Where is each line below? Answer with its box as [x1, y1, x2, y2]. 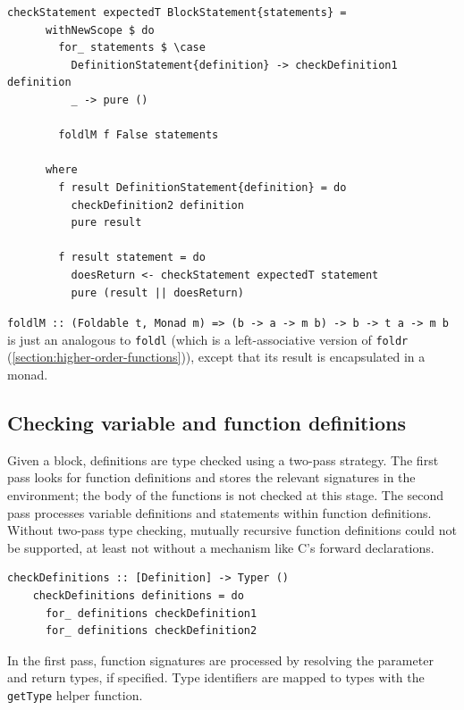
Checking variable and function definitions [7, 408, 407, 436]
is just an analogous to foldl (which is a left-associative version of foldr [7, 330, 409, 348]
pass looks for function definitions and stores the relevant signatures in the [7, 468, 416, 487]
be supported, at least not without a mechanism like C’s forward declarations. [7, 538, 434, 556]
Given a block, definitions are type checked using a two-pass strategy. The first [7, 450, 439, 469]
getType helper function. [7, 685, 143, 704]
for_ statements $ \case [58, 41, 206, 54]
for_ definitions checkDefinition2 [45, 624, 257, 638]
